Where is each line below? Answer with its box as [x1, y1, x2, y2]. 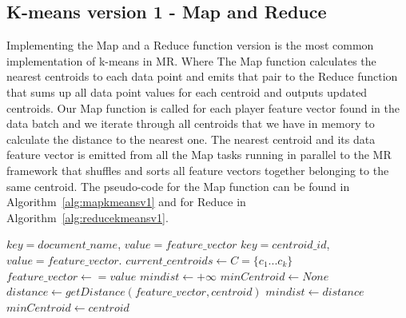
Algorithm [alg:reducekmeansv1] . [6, 209, 169, 225]
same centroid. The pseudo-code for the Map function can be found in [6, 177, 350, 194]
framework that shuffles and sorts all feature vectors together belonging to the [6, 161, 389, 178]
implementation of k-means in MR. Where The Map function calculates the [6, 52, 376, 69]
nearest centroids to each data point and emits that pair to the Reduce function [6, 68, 398, 85]
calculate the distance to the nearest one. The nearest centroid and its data [6, 130, 376, 147]
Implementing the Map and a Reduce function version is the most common [6, 37, 374, 54]
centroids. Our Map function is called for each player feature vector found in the [6, 99, 400, 116]
